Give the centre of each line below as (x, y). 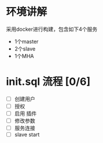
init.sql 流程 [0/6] (48, 82)
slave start (27, 135)
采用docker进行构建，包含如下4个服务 (52, 29)
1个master (26, 41)
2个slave (25, 49)
